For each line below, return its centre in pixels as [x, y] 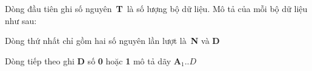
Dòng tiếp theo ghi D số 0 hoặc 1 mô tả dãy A [93, 60]
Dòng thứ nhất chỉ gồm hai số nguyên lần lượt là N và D [112, 41]
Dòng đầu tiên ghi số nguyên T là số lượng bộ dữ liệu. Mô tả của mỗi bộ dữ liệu [156, 8]
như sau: [21, 20]
